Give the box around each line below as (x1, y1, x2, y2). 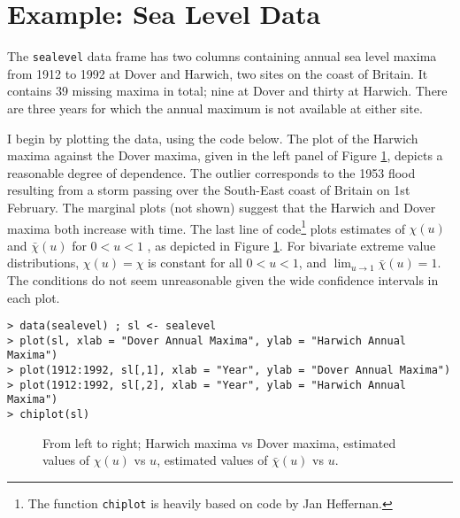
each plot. (7, 288, 60, 306)
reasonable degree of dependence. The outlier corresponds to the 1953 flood (7, 163, 416, 182)
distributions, (7, 253, 80, 272)
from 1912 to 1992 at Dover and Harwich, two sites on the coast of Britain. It (7, 64, 428, 82)
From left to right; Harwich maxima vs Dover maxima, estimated (42, 433, 396, 452)
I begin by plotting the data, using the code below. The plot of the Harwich (7, 128, 418, 147)
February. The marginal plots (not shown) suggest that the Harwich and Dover (7, 197, 436, 216)
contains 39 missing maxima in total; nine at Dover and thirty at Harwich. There (7, 81, 448, 100)
